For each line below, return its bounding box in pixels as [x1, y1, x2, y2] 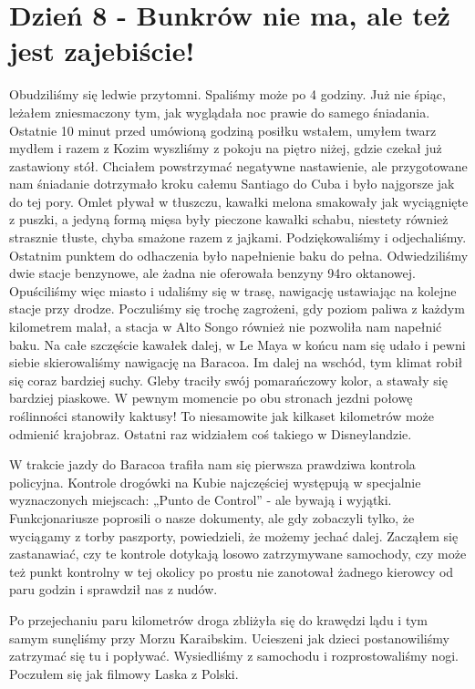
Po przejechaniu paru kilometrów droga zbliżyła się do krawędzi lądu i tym [9, 610, 429, 629]
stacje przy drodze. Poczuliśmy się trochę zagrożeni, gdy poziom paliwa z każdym [9, 299, 465, 318]
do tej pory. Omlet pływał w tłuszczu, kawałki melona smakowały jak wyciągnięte [9, 191, 469, 211]
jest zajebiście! [9, 32, 195, 69]
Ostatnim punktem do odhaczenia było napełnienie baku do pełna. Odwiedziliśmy [9, 245, 469, 264]
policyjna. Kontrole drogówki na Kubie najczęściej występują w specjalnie [9, 472, 421, 491]
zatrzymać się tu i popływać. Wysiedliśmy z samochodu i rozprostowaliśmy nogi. [9, 646, 459, 665]
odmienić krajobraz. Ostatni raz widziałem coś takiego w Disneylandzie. [9, 424, 412, 443]
